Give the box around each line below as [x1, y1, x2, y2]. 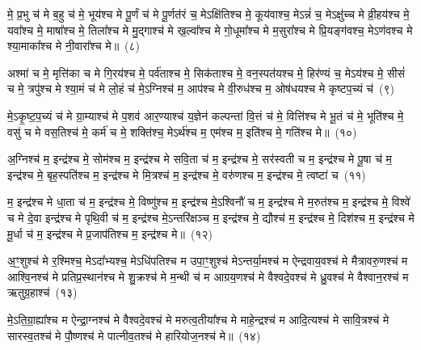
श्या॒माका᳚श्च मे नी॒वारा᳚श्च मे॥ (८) [7, 37, 141, 54]
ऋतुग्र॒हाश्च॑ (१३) [7, 284, 78, 301]
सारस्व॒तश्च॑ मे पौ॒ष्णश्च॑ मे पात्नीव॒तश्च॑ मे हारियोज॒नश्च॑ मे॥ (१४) [7, 327, 261, 344]
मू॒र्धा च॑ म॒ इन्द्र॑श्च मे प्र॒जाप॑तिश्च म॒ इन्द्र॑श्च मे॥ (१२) [7, 225, 213, 242]
